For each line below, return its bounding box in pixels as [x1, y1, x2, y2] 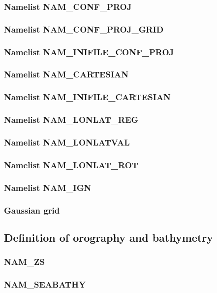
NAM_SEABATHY [4, 278, 86, 290]
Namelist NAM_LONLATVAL [4, 136, 130, 148]
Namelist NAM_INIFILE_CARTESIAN [4, 91, 171, 103]
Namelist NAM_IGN [4, 181, 92, 193]
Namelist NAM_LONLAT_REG [4, 113, 139, 126]
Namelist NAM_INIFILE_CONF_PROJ [4, 45, 174, 58]
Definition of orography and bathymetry [4, 229, 213, 245]
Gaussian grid [4, 204, 60, 216]
